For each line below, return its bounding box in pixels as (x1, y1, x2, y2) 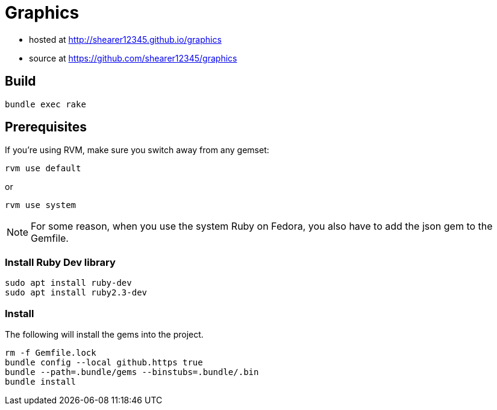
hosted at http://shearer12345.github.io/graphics (29, 34, 222, 45)
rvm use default (5, 163, 81, 174)
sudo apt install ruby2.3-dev (5, 288, 148, 298)
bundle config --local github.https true (5, 357, 203, 367)
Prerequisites (5, 119, 87, 135)
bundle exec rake (5, 99, 86, 109)
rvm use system (5, 200, 77, 210)
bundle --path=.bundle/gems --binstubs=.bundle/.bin (5, 367, 259, 377)
